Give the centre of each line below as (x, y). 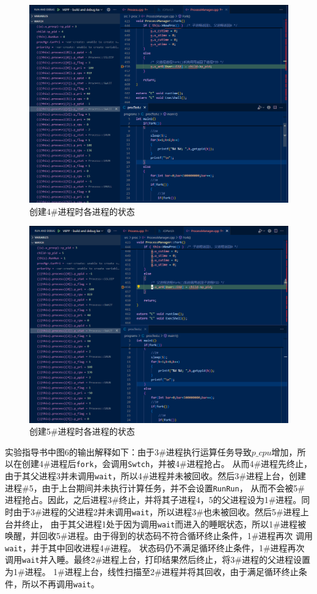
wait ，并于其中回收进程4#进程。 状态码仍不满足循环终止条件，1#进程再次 (155, 547)
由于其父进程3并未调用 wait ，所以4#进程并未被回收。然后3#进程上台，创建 (155, 475)
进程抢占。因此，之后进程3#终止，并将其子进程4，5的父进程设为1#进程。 (153, 500)
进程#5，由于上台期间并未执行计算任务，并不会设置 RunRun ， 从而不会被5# (155, 487)
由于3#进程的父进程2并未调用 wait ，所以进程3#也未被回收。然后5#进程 (157, 511)
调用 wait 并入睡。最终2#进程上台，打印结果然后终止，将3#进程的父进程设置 (158, 560)
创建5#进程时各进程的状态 (82, 431)
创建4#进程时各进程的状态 (82, 211)
